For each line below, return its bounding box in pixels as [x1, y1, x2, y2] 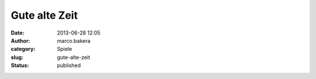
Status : [11, 62, 29, 69]
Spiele [57, 46, 73, 53]
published [57, 62, 81, 69]
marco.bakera [57, 37, 91, 44]
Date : [11, 29, 25, 36]
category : [11, 46, 36, 53]
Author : [11, 37, 30, 44]
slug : [11, 53, 23, 61]
